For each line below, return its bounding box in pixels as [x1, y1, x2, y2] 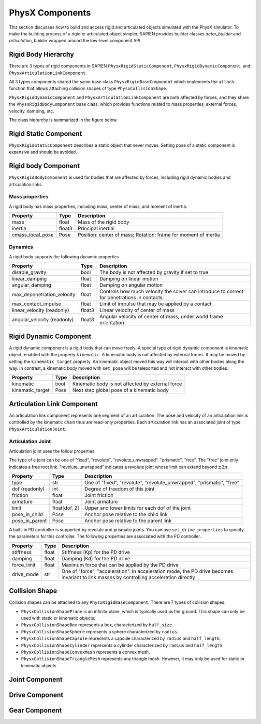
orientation [99, 319, 124, 326]
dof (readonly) [12, 485, 45, 492]
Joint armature [85, 498, 118, 505]
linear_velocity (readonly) [12, 307, 70, 314]
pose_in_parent [12, 517, 47, 524]
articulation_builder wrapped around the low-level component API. [9, 38, 142, 44]
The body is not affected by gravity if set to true [99, 269, 209, 276]
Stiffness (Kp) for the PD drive [61, 549, 130, 555]
